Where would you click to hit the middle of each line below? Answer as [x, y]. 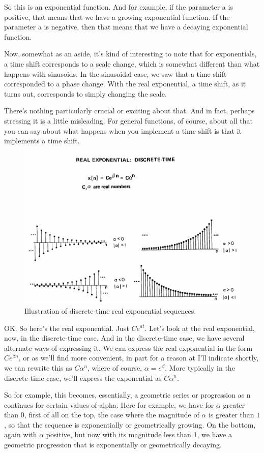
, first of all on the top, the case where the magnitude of [112, 415]
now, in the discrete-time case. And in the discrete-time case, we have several [124, 338]
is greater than [231, 415]
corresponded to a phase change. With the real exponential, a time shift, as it [125, 84]
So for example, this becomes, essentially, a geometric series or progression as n [127, 395]
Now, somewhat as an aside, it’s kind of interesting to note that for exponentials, [130, 54]
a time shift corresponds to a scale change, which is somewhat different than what [132, 63]
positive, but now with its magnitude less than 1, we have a [139, 434]
